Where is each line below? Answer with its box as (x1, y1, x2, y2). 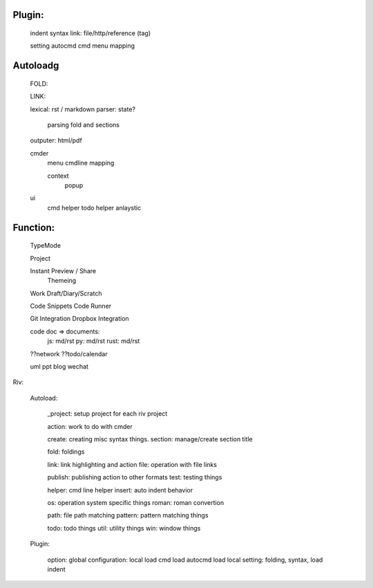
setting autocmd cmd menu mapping (30, 42, 135, 50)
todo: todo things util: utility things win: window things (47, 524, 201, 532)
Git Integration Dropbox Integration (30, 315, 129, 323)
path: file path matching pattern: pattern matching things (47, 511, 209, 520)
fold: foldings (47, 448, 85, 456)
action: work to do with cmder (47, 422, 133, 430)
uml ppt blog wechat (30, 362, 89, 371)
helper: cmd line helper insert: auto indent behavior (47, 486, 193, 494)
